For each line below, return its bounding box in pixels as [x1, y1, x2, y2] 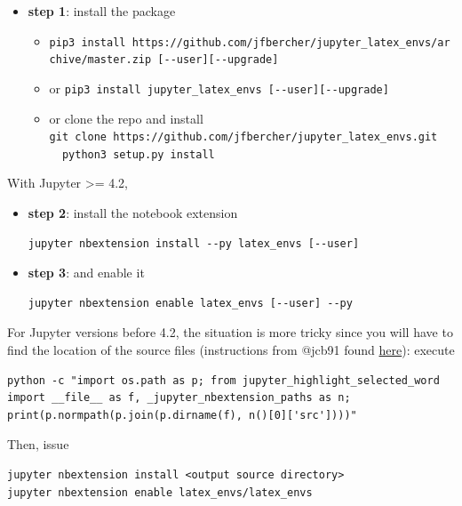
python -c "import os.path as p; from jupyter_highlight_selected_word [7, 373, 440, 387]
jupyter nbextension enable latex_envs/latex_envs [7, 486, 313, 499]
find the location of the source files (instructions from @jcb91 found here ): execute [7, 341, 455, 359]
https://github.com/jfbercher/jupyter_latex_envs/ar [131, 36, 450, 49]
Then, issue [7, 435, 69, 454]
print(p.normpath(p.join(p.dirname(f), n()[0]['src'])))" [7, 408, 357, 422]
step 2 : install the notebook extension [28, 204, 238, 222]
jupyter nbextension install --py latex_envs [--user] [28, 237, 360, 250]
